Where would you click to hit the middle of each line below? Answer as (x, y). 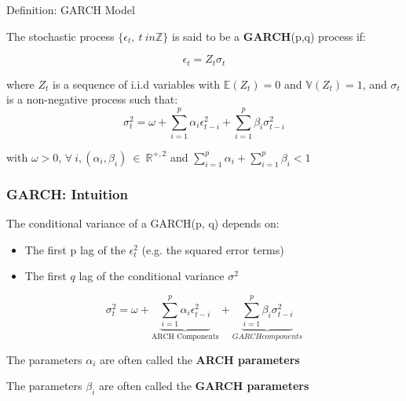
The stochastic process (60, 36)
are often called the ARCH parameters (200, 359)
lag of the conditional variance (152, 276)
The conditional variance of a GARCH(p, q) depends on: (143, 223)
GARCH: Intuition (67, 193)
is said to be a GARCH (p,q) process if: (269, 36)
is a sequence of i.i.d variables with (137, 84)
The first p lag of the (75, 249)
